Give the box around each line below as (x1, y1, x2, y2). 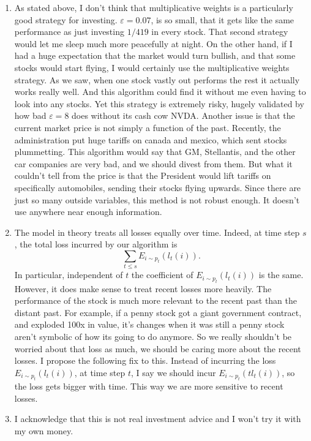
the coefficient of (131, 268, 193, 281)
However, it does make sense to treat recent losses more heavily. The (14, 282, 272, 295)
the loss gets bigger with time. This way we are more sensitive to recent (14, 380, 283, 393)
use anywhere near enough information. (14, 205, 162, 218)
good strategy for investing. (14, 13, 118, 26)
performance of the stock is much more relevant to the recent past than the (14, 294, 297, 307)
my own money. (14, 424, 73, 437)
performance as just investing (14, 25, 124, 38)
